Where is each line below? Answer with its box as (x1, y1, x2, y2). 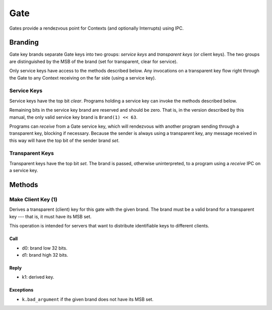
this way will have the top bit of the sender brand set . (9, 137, 120, 143)
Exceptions (9, 287, 34, 293)
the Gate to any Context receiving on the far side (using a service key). (9, 74, 156, 81)
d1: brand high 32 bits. (22, 252, 69, 258)
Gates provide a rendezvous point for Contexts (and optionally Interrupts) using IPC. (9, 25, 184, 31)
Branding (9, 38, 39, 47)
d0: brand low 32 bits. (22, 245, 67, 251)
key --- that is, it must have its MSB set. (9, 213, 92, 219)
